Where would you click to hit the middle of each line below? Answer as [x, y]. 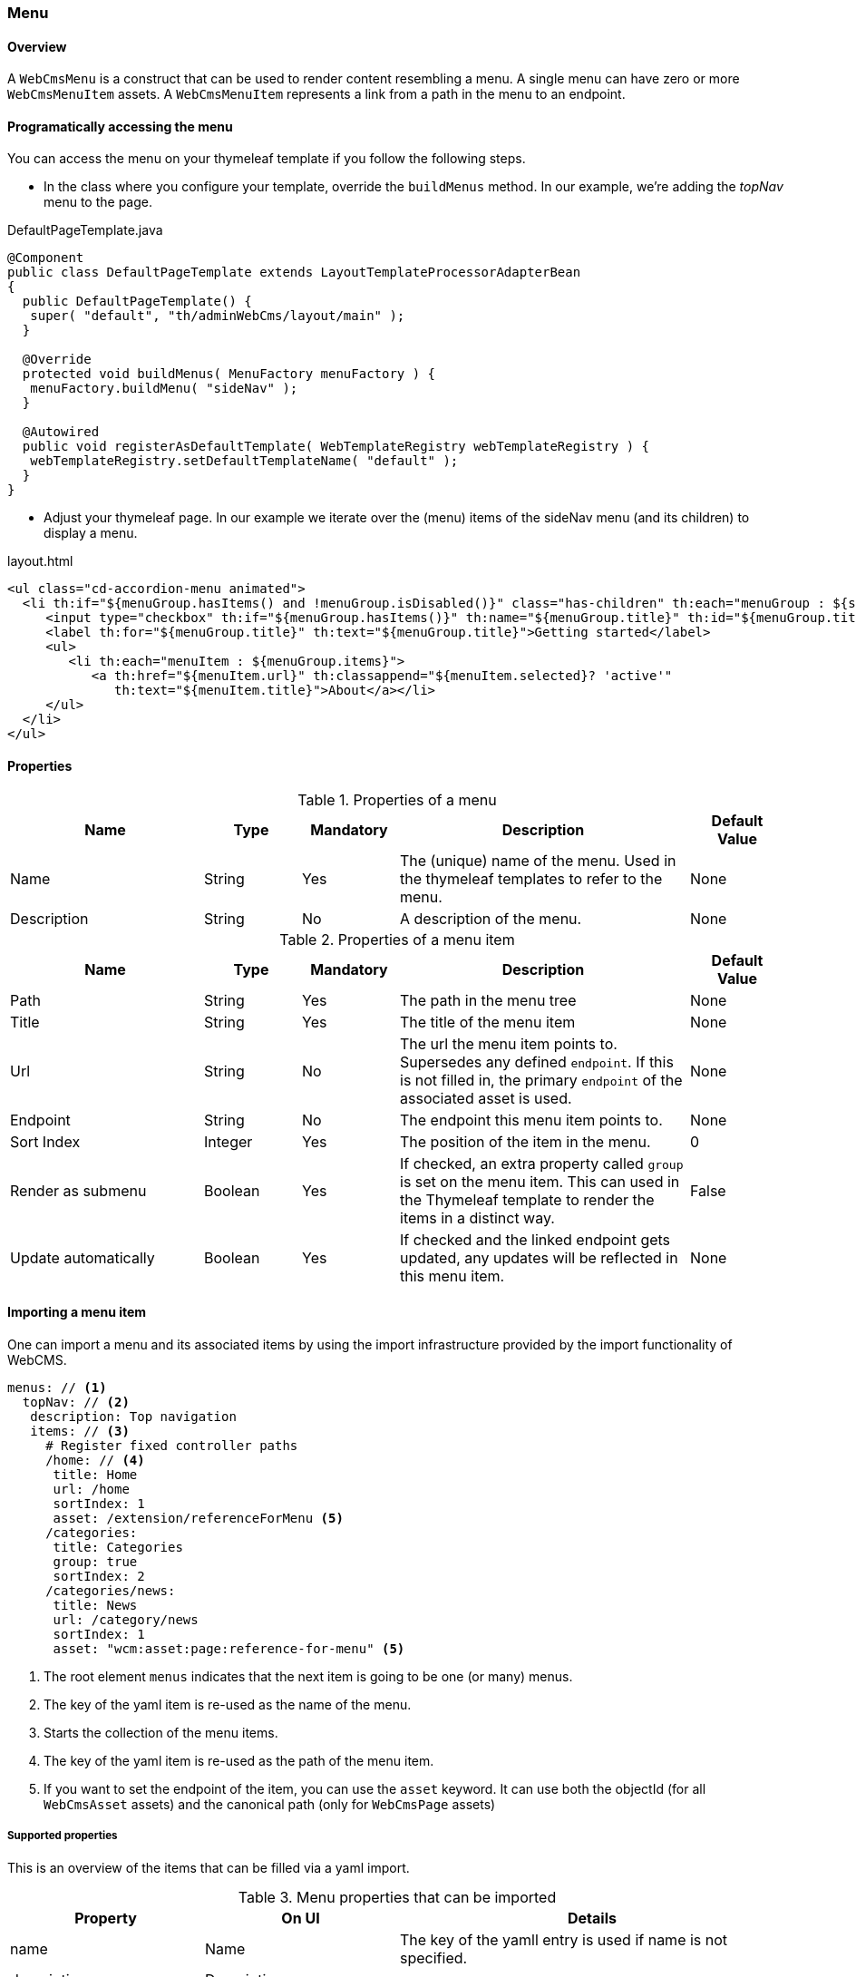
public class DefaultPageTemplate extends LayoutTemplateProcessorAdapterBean [294, 273]
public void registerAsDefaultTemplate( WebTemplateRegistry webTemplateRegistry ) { [336, 447]
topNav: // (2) [76, 1402]
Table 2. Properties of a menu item [397, 939]
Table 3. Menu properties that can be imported [397, 1897]
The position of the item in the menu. [525, 1141]
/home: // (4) [95, 1460]
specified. [434, 1958]
